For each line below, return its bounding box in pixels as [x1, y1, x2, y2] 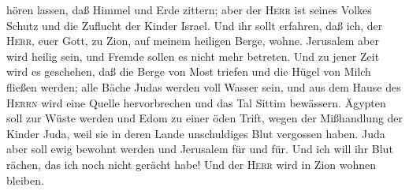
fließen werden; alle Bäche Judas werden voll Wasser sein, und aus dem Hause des [6, 78, 401, 95]
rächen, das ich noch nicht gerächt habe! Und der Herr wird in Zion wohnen [6, 155, 377, 172]
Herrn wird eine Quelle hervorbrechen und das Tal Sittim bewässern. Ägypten [6, 94, 386, 110]
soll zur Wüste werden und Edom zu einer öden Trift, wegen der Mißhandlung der [6, 110, 403, 126]
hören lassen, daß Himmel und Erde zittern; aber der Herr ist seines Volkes [6, 2, 372, 17]
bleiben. [6, 171, 44, 188]
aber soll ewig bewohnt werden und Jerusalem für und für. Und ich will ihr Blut [6, 140, 393, 157]
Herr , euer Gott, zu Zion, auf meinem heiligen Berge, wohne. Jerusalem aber [6, 32, 379, 49]
